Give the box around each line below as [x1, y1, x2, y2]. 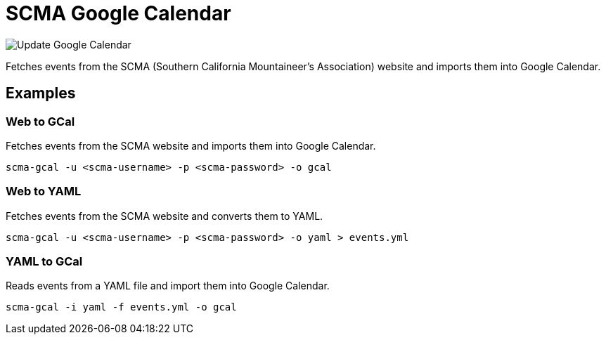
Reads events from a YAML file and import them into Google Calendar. [6, 280, 330, 292]
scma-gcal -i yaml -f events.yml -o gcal [6, 301, 237, 313]
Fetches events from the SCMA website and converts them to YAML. [6, 209, 323, 222]
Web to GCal [6, 114, 75, 129]
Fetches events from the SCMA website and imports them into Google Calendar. [6, 139, 376, 152]
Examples [6, 84, 76, 103]
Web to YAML [6, 184, 82, 199]
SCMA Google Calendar [6, 1, 231, 25]
